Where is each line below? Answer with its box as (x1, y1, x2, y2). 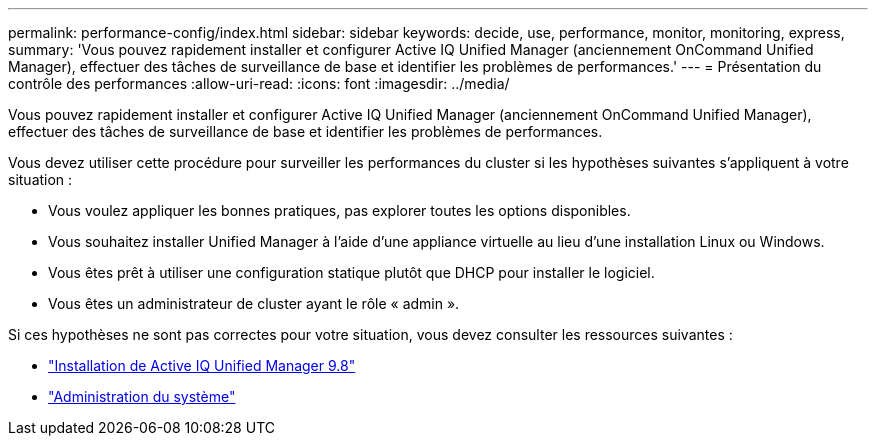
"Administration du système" (48, 388, 236, 405)
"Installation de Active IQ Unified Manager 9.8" (48, 357, 356, 374)
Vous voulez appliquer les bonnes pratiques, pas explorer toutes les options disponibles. (48, 202, 631, 219)
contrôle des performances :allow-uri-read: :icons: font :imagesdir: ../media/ (8, 75, 510, 92)
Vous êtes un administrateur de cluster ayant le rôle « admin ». (48, 295, 460, 312)
